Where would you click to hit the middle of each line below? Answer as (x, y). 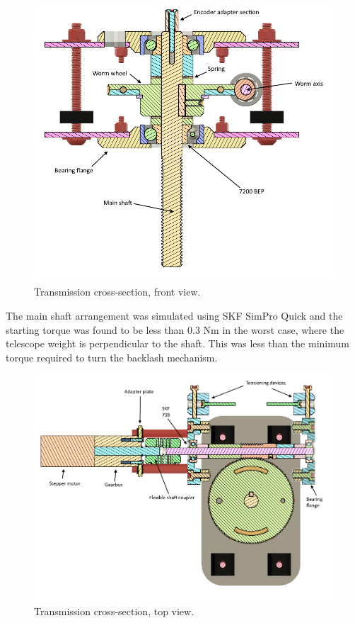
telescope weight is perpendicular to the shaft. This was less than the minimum (177, 343)
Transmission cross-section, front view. (117, 292)
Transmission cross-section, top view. (114, 611)
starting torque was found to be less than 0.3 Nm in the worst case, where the (175, 329)
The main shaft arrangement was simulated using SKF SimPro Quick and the (174, 316)
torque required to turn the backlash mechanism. (112, 357)
